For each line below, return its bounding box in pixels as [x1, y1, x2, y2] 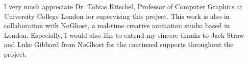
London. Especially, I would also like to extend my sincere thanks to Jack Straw [4, 30, 245, 40]
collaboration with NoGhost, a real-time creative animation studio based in [4, 20, 230, 31]
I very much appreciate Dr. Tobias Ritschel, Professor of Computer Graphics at [4, 1, 243, 11]
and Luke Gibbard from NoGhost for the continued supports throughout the [4, 39, 234, 49]
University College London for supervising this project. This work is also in [4, 11, 230, 21]
